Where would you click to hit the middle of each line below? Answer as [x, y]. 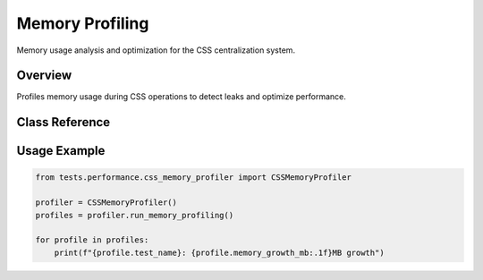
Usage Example [61, 151]
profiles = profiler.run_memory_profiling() [135, 215]
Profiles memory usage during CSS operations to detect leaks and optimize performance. [181, 97]
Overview [44, 76]
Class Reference [64, 122]
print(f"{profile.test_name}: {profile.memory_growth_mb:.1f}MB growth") [219, 252]
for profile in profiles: [92, 240]
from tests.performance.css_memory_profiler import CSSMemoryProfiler [194, 178]
